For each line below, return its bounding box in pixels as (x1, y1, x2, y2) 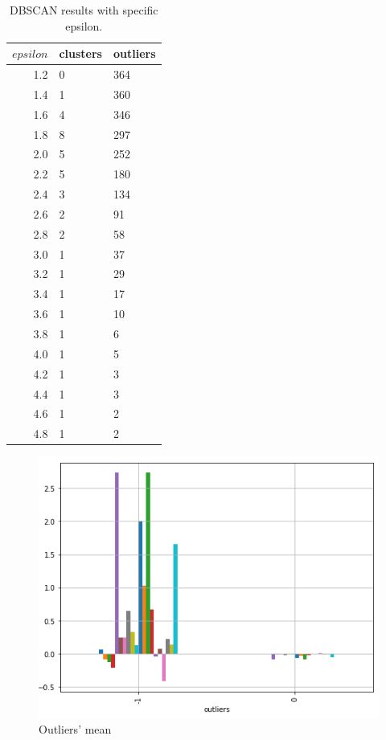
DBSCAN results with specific (9, 2, 158, 18)
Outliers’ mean (39, 721, 112, 738)
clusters (59, 45, 102, 62)
